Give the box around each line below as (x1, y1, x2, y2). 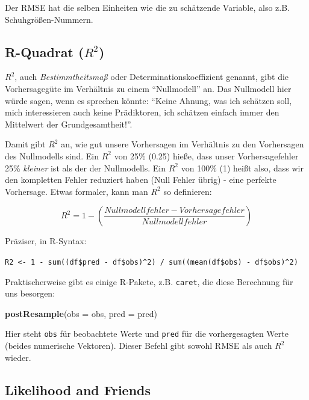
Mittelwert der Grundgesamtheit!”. (5, 117, 133, 130)
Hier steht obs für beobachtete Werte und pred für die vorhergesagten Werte (5, 327, 289, 340)
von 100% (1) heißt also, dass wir (181, 161, 304, 174)
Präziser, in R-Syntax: (5, 235, 87, 247)
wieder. (5, 351, 31, 363)
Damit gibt (5, 138, 46, 150)
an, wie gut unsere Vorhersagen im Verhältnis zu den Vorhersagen (61, 138, 304, 150)
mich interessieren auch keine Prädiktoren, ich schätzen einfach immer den (5, 106, 279, 118)
